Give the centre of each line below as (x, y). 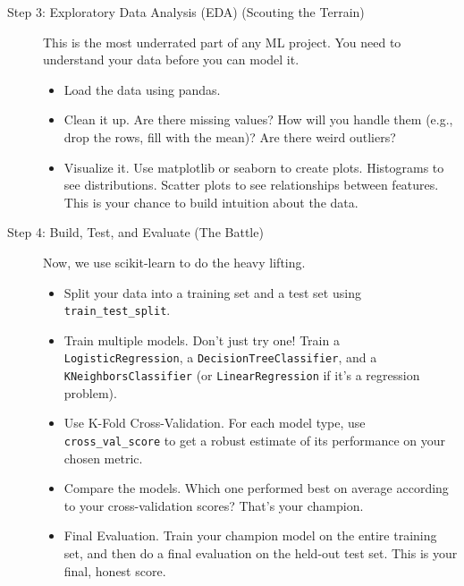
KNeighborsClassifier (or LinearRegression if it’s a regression (242, 375)
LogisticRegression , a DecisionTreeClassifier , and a (220, 357)
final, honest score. (115, 570)
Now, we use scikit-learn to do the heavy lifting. (174, 262)
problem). (90, 392)
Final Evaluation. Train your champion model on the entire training (250, 535)
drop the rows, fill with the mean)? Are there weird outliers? (230, 136)
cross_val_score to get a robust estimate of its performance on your (255, 440)
